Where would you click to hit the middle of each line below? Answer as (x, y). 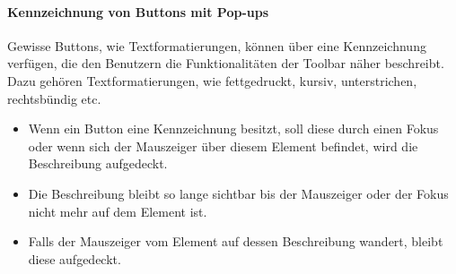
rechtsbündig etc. (54, 98)
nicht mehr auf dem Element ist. (118, 211)
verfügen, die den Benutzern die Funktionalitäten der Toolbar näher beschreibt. (226, 63)
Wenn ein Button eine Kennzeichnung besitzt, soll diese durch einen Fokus (233, 128)
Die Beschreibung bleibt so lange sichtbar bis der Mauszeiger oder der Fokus (238, 193)
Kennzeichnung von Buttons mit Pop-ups (138, 11)
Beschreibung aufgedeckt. (98, 163)
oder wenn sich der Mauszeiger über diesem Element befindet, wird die (223, 146)
